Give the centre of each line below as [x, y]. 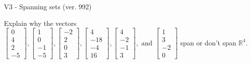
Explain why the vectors [40, 23]
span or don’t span [208, 42]
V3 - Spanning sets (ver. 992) [48, 6]
